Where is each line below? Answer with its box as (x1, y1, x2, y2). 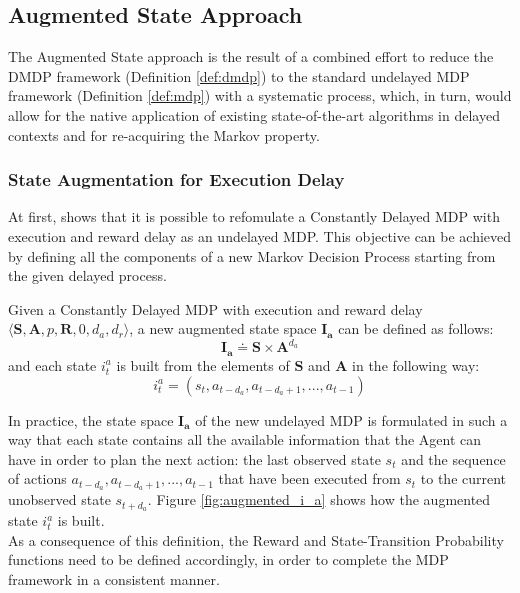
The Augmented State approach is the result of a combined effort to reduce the (8, 46, 494, 67)
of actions (8, 468, 67, 489)
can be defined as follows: (338, 318, 494, 339)
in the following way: (352, 354, 480, 375)
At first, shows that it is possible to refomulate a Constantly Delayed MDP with (8, 206, 500, 227)
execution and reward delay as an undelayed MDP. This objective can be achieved (8, 225, 512, 246)
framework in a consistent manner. (8, 568, 220, 589)
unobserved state (8, 489, 111, 510)
